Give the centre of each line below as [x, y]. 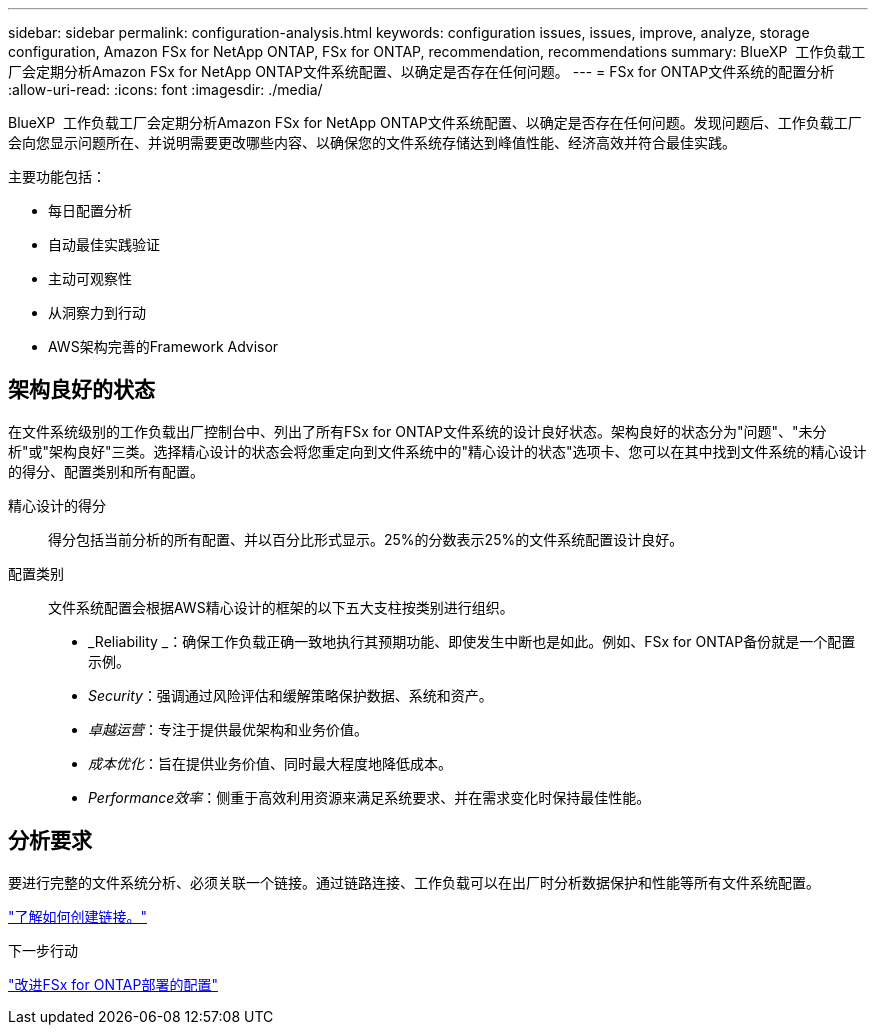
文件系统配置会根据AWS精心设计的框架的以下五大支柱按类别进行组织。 [281, 607]
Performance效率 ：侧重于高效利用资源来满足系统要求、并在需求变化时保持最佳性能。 [369, 797]
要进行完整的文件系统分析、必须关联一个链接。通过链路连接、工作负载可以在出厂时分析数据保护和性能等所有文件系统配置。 [414, 882]
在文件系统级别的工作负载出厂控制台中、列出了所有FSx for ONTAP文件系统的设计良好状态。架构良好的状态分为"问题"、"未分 [417, 431]
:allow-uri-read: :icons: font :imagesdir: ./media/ [165, 89]
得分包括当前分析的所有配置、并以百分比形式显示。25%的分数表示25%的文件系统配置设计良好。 [366, 539]
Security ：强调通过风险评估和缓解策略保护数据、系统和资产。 [290, 695]
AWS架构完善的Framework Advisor [163, 346]
